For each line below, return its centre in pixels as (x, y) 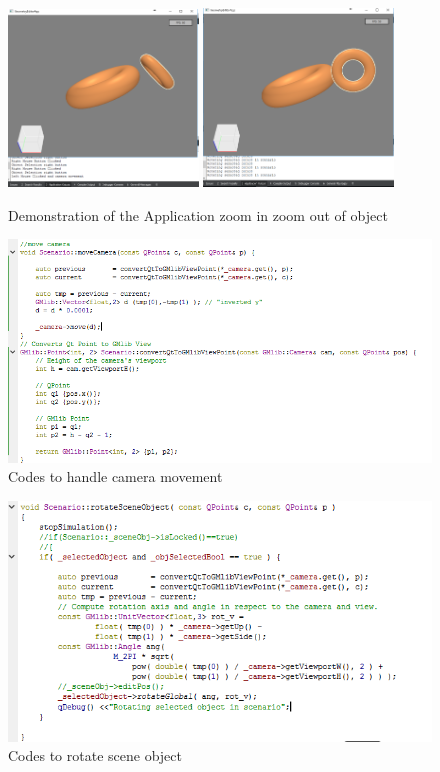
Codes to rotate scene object (95, 755)
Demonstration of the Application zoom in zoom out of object (198, 214)
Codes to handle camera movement (115, 476)
